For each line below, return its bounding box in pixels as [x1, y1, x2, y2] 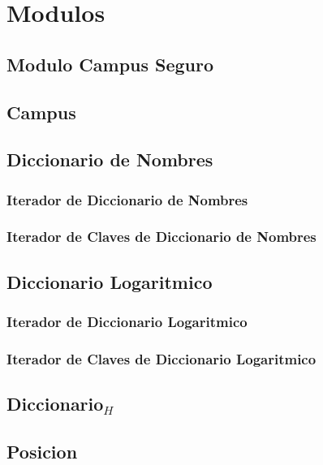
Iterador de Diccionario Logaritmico [6, 312, 248, 332]
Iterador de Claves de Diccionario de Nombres [6, 226, 317, 247]
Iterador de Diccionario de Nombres [6, 189, 248, 209]
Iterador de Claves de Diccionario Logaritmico [6, 348, 317, 368]
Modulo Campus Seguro [6, 51, 214, 76]
